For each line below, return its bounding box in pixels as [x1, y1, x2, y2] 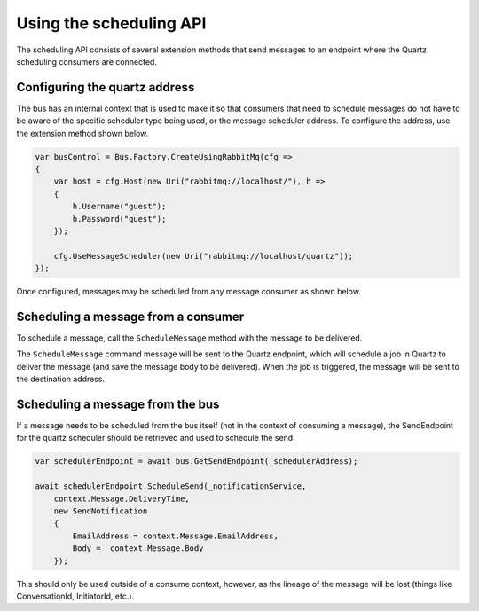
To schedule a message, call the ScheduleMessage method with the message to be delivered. [16, 333, 363, 343]
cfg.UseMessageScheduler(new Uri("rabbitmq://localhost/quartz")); [53, 251, 354, 261]
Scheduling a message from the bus [16, 397, 220, 411]
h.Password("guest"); [72, 214, 167, 223]
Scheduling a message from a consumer [16, 309, 244, 324]
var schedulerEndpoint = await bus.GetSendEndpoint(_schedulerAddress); [35, 457, 358, 466]
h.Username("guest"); [72, 201, 167, 212]
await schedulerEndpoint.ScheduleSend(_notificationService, [35, 482, 307, 491]
